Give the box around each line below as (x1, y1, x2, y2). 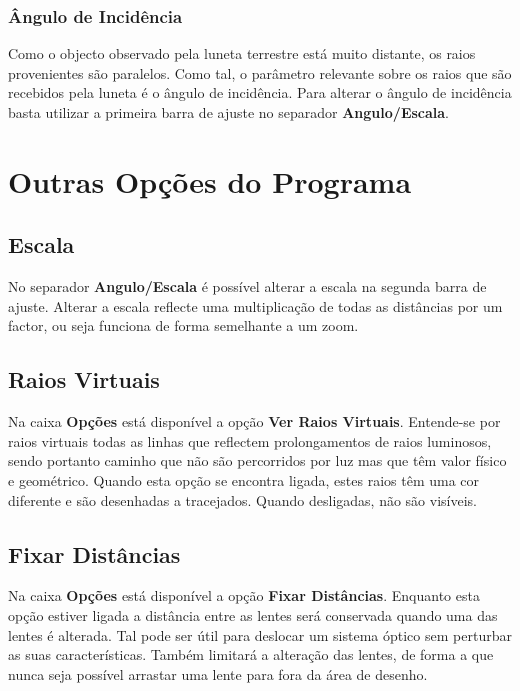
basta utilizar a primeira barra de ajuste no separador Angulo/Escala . (8, 102, 449, 122)
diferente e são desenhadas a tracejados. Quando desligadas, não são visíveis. (8, 489, 477, 510)
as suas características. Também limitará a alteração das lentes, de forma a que (8, 644, 494, 665)
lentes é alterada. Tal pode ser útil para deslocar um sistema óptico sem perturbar (8, 624, 512, 645)
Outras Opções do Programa (8, 160, 412, 201)
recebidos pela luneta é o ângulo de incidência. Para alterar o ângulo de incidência (8, 82, 512, 103)
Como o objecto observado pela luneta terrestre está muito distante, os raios (8, 43, 476, 64)
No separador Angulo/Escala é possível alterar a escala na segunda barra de (8, 276, 487, 297)
